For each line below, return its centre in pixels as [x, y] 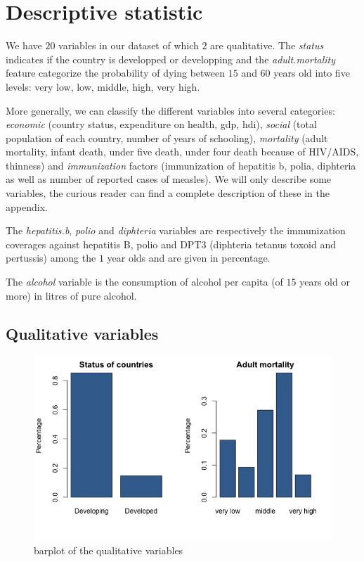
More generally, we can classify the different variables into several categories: [170, 110]
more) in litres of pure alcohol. [71, 295]
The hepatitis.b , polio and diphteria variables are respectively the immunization [176, 230]
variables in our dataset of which [129, 45]
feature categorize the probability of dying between [116, 73]
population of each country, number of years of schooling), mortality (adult [167, 138]
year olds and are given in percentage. [189, 258]
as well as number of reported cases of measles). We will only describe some [169, 179]
